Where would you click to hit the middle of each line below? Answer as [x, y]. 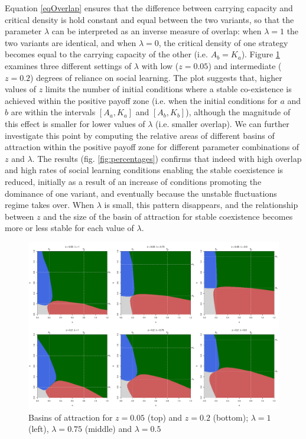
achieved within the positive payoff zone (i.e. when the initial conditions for [141, 100]
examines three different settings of [68, 65]
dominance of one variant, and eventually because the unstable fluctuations [141, 193]
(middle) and [108, 429]
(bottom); [231, 417]
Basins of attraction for [71, 417]
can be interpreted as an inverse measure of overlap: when [157, 31]
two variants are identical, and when [71, 42]
